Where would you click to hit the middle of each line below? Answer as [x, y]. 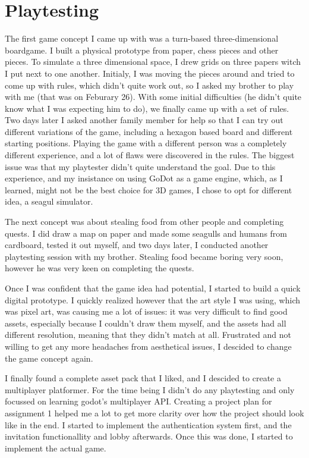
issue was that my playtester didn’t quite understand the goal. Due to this [140, 166]
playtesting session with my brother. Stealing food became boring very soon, [144, 256]
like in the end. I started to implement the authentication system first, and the [148, 424]
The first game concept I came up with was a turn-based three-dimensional [142, 38]
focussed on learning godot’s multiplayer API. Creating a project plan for [138, 401]
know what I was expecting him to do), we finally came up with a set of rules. [147, 108]
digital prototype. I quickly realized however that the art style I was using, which [152, 299]
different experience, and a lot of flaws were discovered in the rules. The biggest [150, 155]
